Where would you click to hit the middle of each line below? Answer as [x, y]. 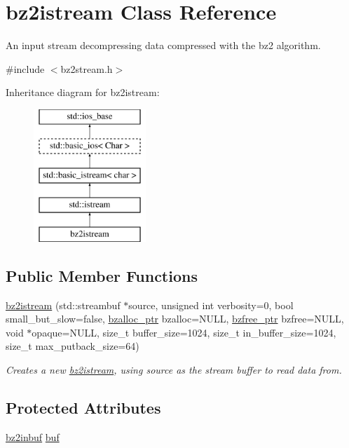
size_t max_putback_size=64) [73, 346]
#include [25, 68]
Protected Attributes [83, 408]
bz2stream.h [87, 68]
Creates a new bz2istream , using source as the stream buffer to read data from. [174, 370]
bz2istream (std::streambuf [63, 305]
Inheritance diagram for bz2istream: [83, 92]
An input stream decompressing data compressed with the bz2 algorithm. [163, 45]
